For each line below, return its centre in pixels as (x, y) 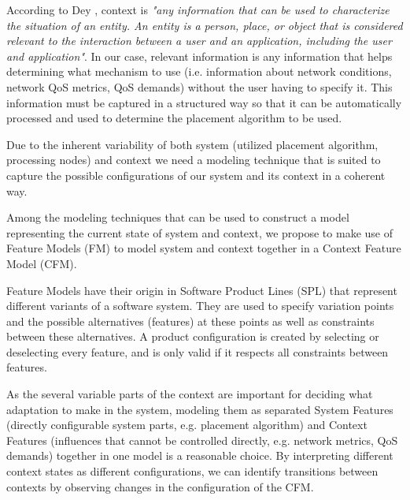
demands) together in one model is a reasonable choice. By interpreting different (200, 455)
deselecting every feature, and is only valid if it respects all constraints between (198, 351)
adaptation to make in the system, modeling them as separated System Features (200, 409)
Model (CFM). (42, 263)
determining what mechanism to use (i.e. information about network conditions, (199, 71)
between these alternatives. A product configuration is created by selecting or (193, 336)
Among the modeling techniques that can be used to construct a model (178, 217)
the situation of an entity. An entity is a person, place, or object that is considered (205, 25)
